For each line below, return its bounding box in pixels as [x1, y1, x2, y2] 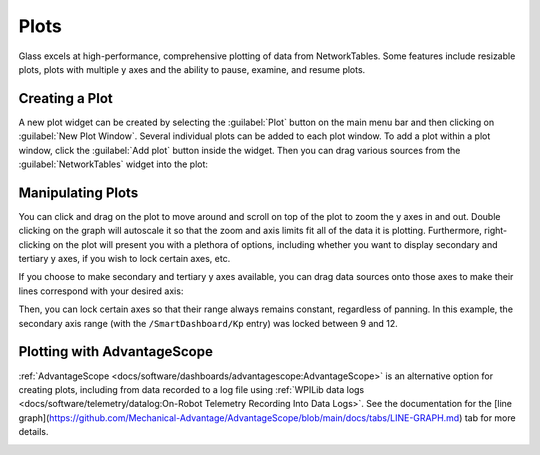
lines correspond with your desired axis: [18, 285, 184, 297]
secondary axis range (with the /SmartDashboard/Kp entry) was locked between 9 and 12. [18, 317, 399, 329]
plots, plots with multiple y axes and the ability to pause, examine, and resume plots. [18, 63, 366, 75]
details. [18, 426, 49, 438]
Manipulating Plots [18, 184, 139, 201]
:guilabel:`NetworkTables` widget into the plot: [18, 158, 209, 170]
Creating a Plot [18, 90, 114, 107]
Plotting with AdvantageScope [18, 343, 214, 360]
